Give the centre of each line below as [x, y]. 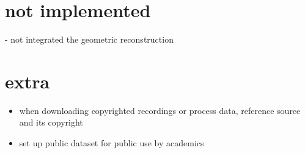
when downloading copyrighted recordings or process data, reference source [160, 110]
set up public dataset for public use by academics [112, 143]
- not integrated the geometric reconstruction [89, 39]
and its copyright [51, 122]
